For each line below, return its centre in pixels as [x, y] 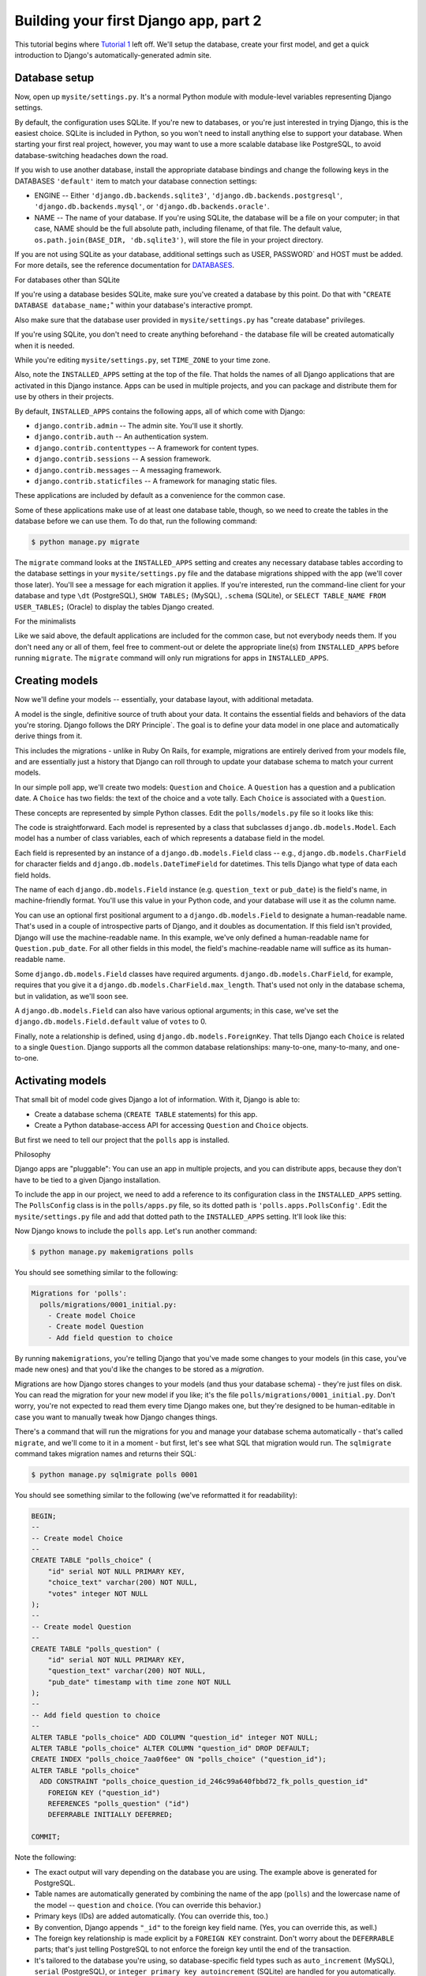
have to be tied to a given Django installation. [88, 1180]
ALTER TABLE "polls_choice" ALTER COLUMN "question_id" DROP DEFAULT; [171, 1748]
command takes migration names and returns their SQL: [105, 1454]
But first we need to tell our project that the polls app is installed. [122, 1140]
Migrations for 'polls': [79, 1293]
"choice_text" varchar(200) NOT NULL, [123, 1582]
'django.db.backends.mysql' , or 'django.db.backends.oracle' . [152, 206]
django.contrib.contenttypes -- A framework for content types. [147, 447]
